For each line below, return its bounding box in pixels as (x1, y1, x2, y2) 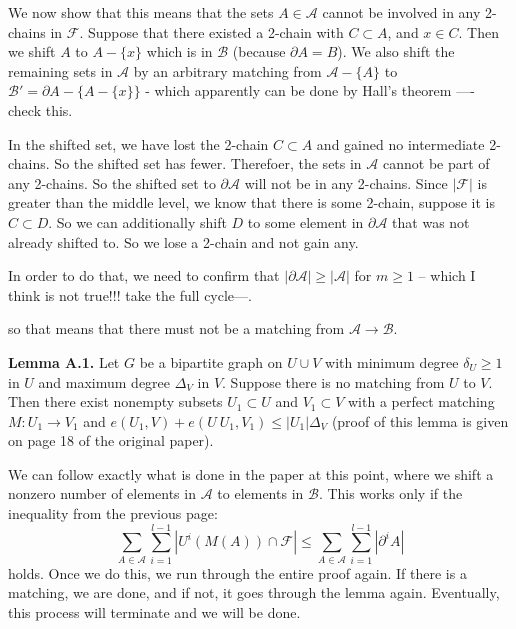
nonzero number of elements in (8, 483, 196, 504)
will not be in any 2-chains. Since (244, 172, 448, 193)
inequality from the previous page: (8, 503, 218, 524)
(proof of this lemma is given (331, 410, 509, 431)
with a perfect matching (348, 391, 495, 412)
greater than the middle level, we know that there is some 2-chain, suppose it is (8, 192, 495, 213)
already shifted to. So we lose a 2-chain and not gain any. (8, 231, 359, 252)
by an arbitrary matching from (133, 60, 322, 81)
